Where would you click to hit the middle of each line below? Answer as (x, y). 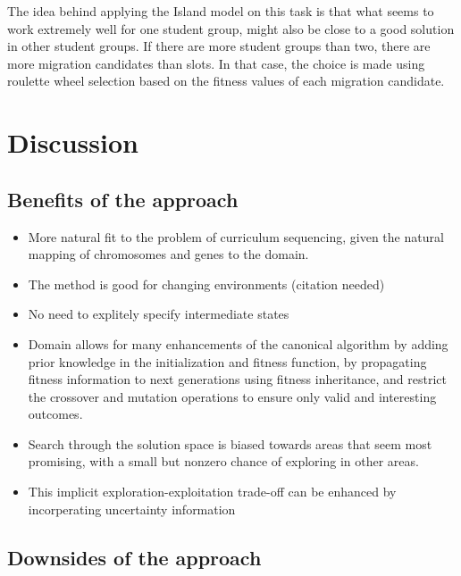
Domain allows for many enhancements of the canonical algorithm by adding (238, 343)
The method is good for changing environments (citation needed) (206, 284)
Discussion (73, 142)
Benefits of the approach (123, 199)
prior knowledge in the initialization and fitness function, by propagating (227, 361)
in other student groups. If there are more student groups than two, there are (219, 46)
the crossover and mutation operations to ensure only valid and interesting (232, 396)
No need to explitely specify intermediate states (159, 314)
